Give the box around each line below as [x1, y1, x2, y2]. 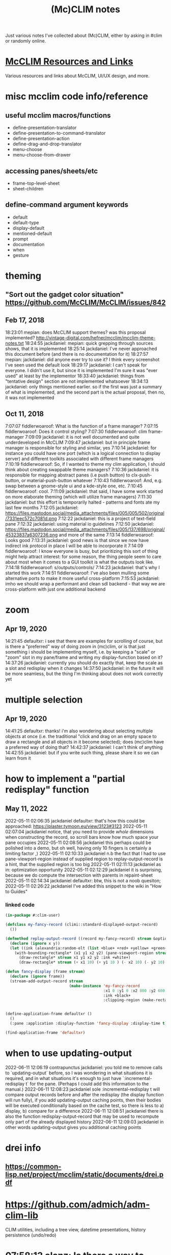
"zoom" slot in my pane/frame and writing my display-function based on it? [5, 654, 163, 660]
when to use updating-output [5, 1047, 132, 1059]
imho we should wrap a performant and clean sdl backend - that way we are [5, 580, 165, 587]
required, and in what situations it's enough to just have [5, 1075, 122, 1081]
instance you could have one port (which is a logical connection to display [5, 450, 161, 456]
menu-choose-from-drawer [12, 152, 71, 158]
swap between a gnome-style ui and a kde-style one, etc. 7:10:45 [5, 483, 143, 489]
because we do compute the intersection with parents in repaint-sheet [5, 872, 153, 878]
